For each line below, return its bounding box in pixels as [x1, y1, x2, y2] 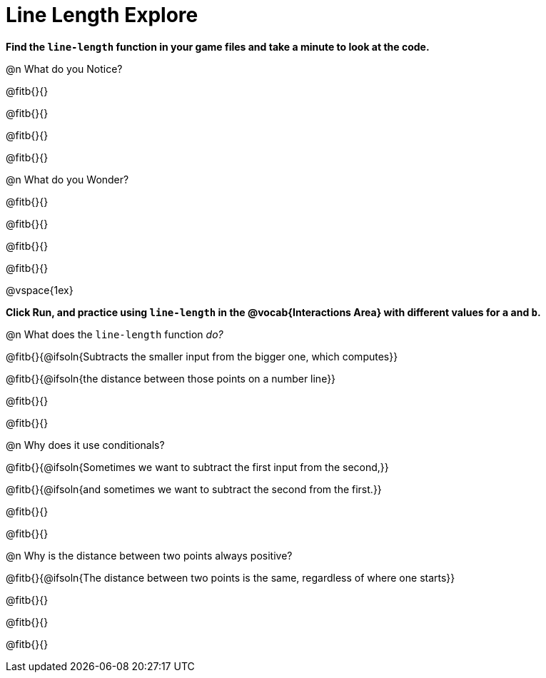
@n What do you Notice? [6, 62, 123, 75]
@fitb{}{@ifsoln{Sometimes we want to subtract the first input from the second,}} [6, 460, 389, 473]
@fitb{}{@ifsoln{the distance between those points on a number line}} [6, 372, 336, 385]
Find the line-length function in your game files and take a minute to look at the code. [6, 40, 430, 53]
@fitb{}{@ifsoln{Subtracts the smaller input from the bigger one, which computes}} [6, 350, 398, 363]
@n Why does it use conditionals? [6, 438, 165, 451]
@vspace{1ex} [6, 283, 74, 296]
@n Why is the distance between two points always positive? [6, 549, 293, 562]
